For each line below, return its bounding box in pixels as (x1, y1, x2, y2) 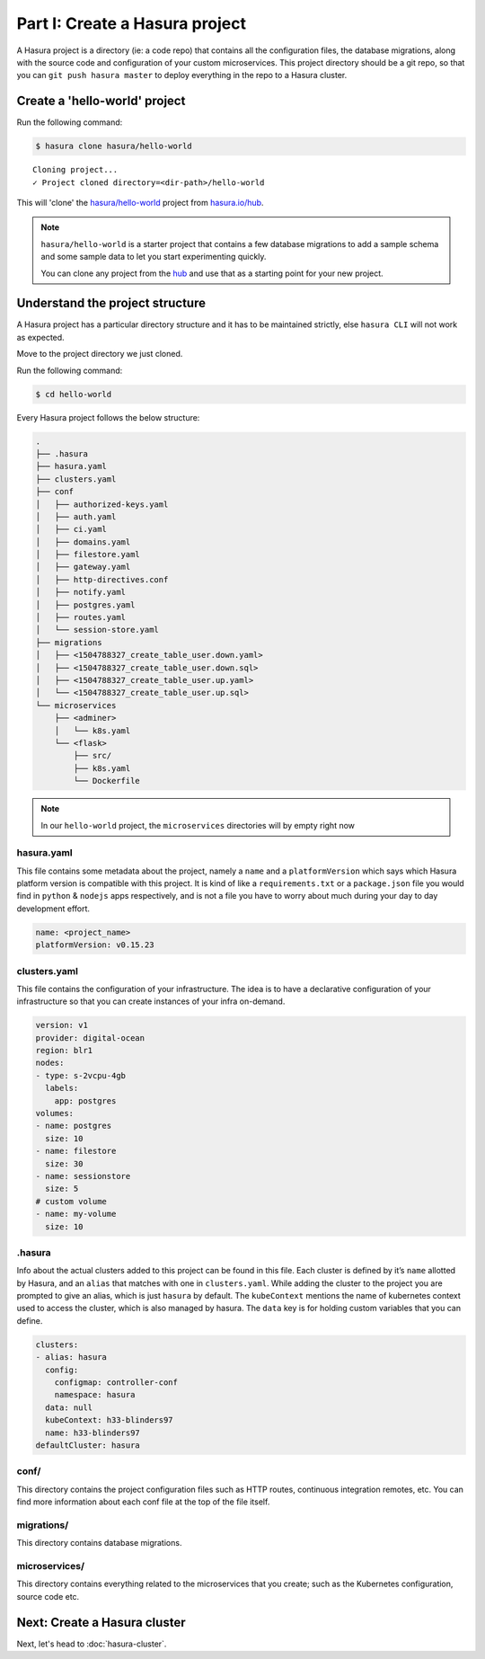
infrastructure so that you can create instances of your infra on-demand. (16, 996, 286, 1007)
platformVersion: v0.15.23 (35, 940, 154, 950)
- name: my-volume (35, 1209, 117, 1220)
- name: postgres (35, 1121, 112, 1131)
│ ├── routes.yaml (35, 612, 126, 623)
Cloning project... (32, 164, 119, 175)
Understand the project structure (16, 296, 207, 311)
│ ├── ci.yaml (35, 524, 108, 535)
